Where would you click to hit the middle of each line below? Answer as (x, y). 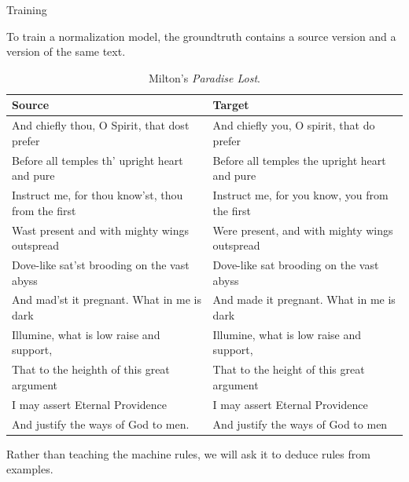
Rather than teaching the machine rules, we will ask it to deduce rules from (188, 453)
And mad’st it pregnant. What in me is (107, 299)
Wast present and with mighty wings (101, 230)
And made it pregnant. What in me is (304, 299)
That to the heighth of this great (91, 369)
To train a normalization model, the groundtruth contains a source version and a (201, 36)
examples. (30, 469)
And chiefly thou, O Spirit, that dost (101, 125)
